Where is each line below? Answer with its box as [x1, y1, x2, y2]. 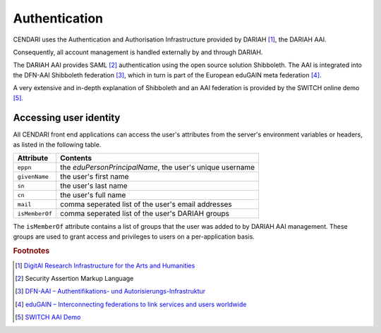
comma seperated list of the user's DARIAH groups [60, 208, 229, 218]
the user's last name [60, 181, 128, 191]
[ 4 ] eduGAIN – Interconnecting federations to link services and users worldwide [15, 300, 247, 308]
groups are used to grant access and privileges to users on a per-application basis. [13, 232, 255, 241]
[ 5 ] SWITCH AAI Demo [15, 313, 81, 322]
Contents [60, 153, 92, 163]
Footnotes [13, 246, 50, 256]
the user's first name [60, 172, 129, 182]
